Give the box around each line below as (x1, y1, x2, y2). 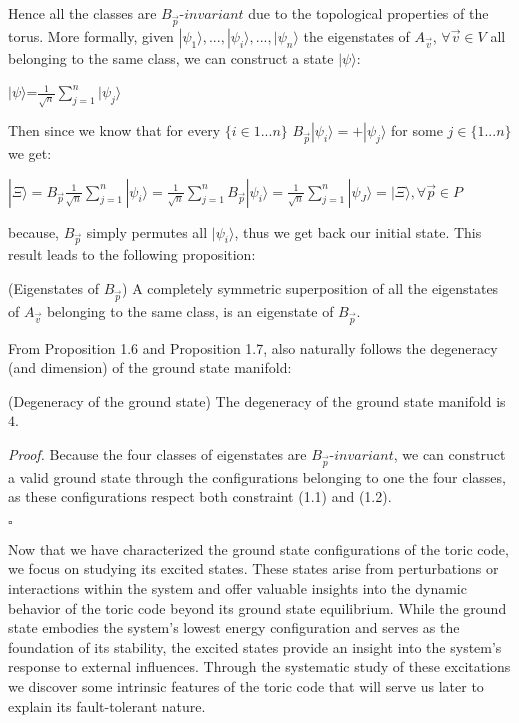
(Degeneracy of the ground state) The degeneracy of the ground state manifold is (8, 390, 506, 411)
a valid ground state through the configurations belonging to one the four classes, (8, 466, 506, 487)
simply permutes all (86, 221, 208, 242)
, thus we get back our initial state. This (234, 221, 482, 242)
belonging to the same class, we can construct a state (8, 47, 334, 68)
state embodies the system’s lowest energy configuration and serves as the (8, 617, 460, 638)
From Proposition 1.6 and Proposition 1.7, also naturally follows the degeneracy (8, 337, 498, 358)
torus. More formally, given (8, 25, 174, 46)
